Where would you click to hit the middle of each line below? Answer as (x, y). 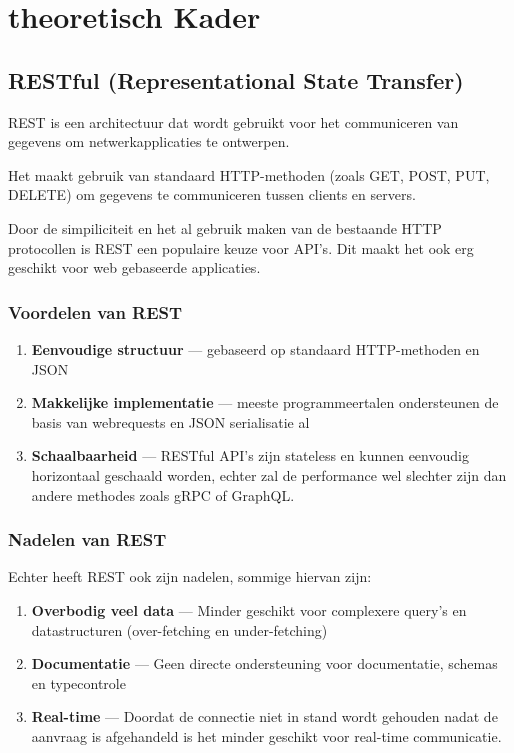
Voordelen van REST (95, 311)
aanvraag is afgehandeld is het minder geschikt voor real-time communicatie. (266, 735)
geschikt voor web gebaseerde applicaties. (134, 267)
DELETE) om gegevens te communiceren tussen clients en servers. (212, 194)
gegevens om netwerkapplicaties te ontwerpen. (149, 141)
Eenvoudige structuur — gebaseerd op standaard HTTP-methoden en (255, 348)
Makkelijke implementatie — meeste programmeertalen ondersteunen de (265, 402)
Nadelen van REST (87, 539)
